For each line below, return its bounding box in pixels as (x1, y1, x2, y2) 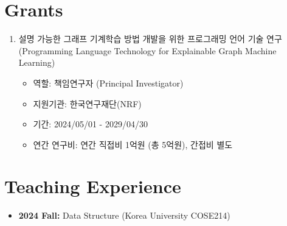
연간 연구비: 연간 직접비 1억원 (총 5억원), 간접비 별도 (33, 138, 233, 150)
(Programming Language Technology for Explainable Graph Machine (18, 44, 277, 57)
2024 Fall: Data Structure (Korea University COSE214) (18, 209, 230, 222)
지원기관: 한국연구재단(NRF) (33, 97, 142, 110)
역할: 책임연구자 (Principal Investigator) (33, 76, 184, 89)
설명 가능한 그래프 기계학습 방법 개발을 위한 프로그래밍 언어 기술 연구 (18, 32, 282, 45)
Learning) (18, 56, 55, 69)
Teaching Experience (4, 174, 181, 199)
